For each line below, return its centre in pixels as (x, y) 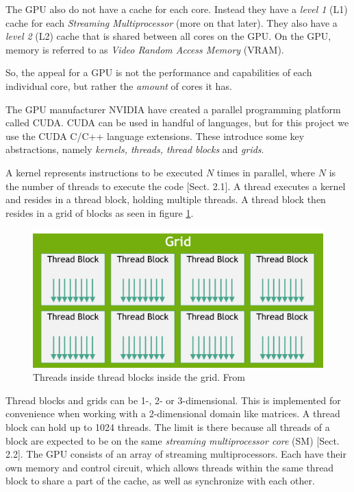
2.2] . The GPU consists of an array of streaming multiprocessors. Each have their (176, 454)
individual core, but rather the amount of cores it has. (119, 85)
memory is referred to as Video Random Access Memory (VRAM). (145, 49)
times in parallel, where (266, 172)
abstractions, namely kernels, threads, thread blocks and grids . (135, 149)
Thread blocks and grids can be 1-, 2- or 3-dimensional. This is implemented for (173, 400)
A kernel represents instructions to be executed (104, 172)
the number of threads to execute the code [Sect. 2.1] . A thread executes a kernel (176, 186)
